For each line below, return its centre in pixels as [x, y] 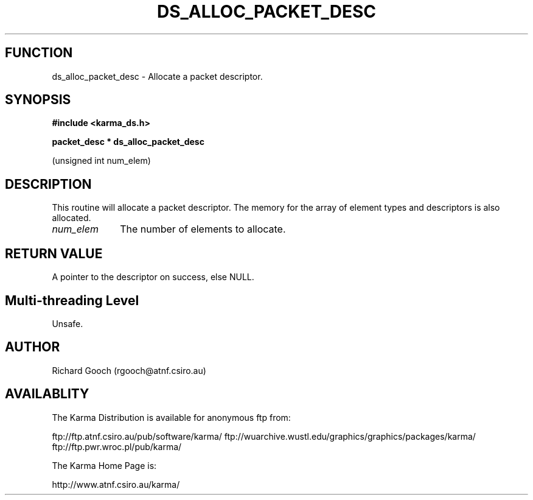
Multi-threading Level [72, 300]
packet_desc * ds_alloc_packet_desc [128, 142]
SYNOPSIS [38, 100]
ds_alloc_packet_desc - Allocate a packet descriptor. [157, 76]
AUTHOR [33, 347]
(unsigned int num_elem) [101, 161]
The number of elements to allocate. [203, 229]
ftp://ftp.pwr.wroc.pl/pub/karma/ [117, 446]
